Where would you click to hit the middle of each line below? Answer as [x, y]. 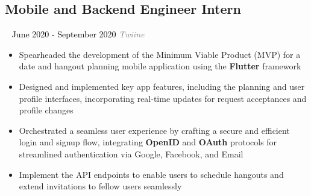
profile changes [46, 110]
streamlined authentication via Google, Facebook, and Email [131, 153]
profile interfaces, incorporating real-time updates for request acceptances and [163, 98]
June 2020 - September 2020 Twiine [78, 34]
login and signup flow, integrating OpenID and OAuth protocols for [148, 142]
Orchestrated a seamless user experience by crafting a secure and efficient [154, 130]
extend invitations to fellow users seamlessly [100, 186]
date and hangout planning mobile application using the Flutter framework [160, 66]
